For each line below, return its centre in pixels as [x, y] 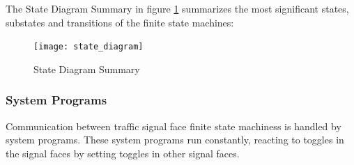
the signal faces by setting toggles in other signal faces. [123, 153]
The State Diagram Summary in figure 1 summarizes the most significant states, [177, 8]
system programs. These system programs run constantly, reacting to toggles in [175, 140]
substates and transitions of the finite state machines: [120, 22]
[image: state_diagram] [88, 47]
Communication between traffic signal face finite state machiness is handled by [174, 126]
